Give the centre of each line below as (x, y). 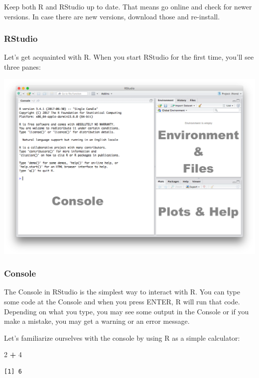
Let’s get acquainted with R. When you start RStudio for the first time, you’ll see (129, 57)
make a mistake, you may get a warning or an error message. (97, 321)
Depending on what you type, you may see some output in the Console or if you (127, 311)
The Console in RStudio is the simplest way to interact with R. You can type (122, 292)
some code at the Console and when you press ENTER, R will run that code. (122, 301)
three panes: (23, 67)
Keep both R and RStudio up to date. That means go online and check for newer (128, 6)
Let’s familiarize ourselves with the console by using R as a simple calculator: (122, 337)
